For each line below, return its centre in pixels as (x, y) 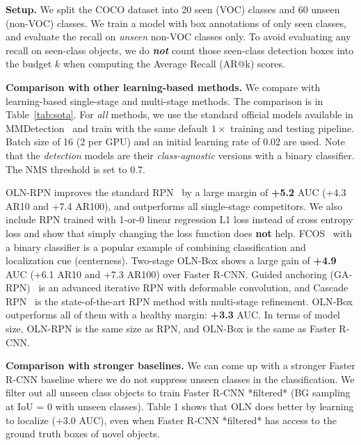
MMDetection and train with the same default (107, 128)
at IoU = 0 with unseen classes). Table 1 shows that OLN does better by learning (180, 406)
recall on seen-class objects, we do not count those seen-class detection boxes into (180, 50)
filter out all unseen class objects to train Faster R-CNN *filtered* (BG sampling (178, 393)
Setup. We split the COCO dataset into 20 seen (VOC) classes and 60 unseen (173, 9)
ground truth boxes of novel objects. (83, 434)
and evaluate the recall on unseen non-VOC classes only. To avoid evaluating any (178, 37)
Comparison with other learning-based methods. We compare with (163, 87)
